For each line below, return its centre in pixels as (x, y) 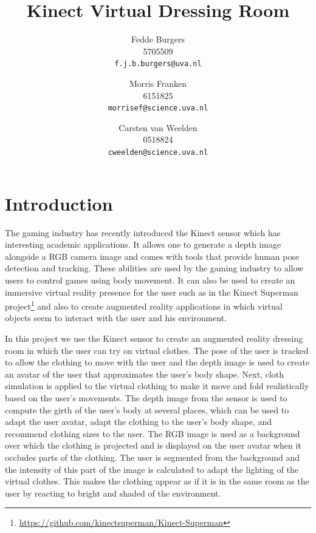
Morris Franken (158, 83)
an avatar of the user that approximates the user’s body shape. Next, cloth (145, 374)
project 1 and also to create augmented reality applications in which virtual (144, 305)
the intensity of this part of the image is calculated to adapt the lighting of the (152, 469)
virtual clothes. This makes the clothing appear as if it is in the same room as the (157, 481)
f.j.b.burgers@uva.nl (158, 64)
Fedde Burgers (158, 39)
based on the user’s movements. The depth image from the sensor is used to (146, 397)
